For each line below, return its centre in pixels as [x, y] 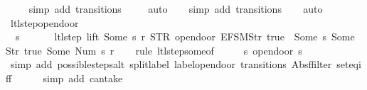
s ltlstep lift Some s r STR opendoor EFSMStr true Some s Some [185, 36]
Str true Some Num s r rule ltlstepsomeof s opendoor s [154, 50]
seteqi [349, 64]
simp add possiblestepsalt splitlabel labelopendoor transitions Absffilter [171, 64]
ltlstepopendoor [44, 22]
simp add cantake [83, 78]
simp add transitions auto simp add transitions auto [176, 9]
